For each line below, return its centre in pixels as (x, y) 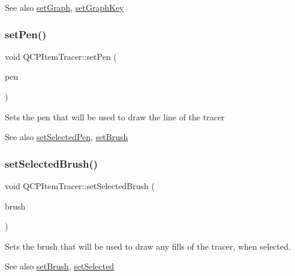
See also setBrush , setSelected (60, 266)
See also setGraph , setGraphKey (64, 7)
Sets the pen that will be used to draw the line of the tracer (115, 116)
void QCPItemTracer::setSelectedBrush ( (80, 186)
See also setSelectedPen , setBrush (67, 137)
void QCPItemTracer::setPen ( (61, 56)
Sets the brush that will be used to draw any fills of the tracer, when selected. (148, 246)
